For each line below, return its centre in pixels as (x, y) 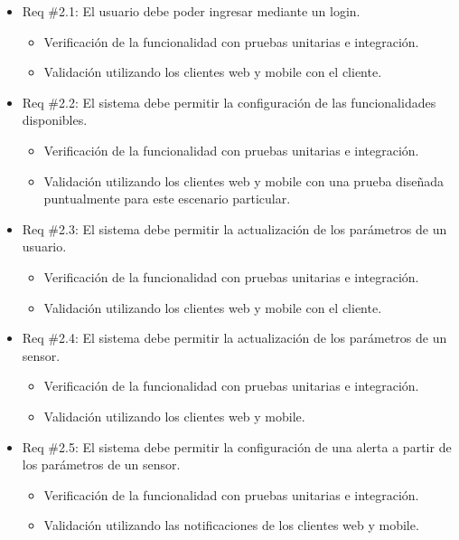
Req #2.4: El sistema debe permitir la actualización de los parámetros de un (234, 338)
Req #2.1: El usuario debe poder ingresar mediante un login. (191, 11)
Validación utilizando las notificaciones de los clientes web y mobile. (231, 525)
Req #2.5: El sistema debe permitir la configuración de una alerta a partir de (237, 446)
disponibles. (55, 120)
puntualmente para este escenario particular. (167, 199)
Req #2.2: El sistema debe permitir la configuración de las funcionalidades (229, 102)
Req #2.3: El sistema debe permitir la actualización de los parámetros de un (234, 228)
